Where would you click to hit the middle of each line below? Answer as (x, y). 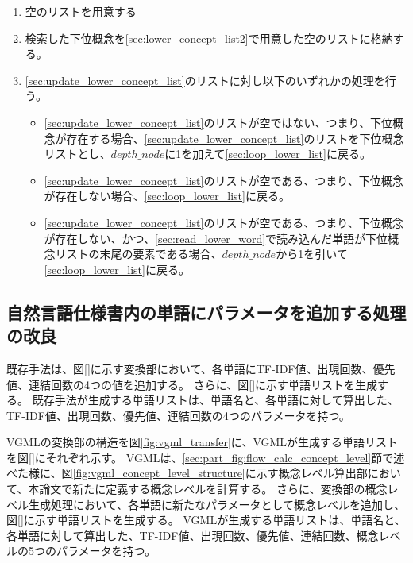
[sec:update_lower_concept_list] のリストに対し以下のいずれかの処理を (205, 80)
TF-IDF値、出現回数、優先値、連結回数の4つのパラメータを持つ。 (178, 415)
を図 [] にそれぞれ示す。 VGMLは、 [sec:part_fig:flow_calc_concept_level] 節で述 (206, 457)
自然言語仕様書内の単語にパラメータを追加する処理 (206, 312)
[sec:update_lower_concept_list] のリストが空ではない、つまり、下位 (218, 122)
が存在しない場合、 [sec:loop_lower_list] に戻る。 (167, 196)
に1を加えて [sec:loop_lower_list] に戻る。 (268, 154)
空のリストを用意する (81, 11)
